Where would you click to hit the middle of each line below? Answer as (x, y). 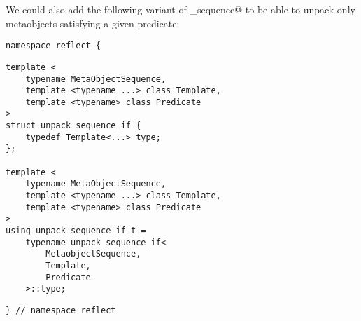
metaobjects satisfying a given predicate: (93, 23)
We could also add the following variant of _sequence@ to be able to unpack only (180, 9)
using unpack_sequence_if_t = (76, 231)
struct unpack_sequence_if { (73, 126)
